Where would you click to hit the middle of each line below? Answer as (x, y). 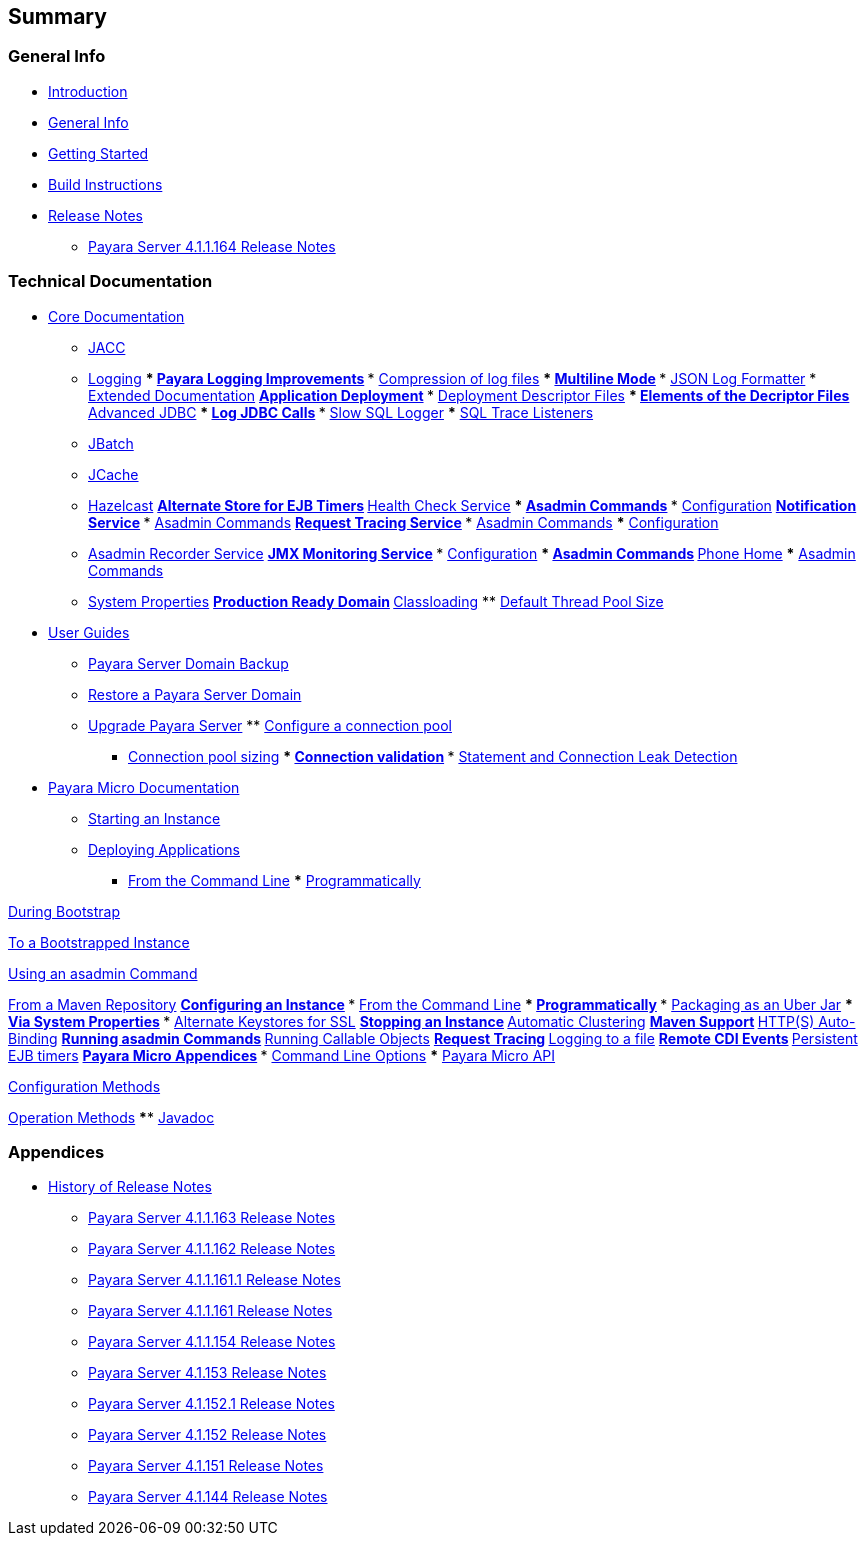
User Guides (89, 632)
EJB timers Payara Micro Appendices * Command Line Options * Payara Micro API (282, 1055)
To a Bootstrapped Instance (99, 942)
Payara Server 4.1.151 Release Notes (206, 1466)
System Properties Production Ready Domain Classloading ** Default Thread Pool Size (376, 601)
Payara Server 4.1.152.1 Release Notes (211, 1404)
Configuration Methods (84, 1086)
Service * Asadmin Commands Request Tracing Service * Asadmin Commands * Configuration (403, 522)
